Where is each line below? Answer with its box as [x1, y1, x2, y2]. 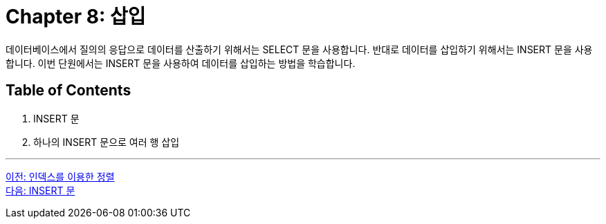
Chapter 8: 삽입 [6, 5, 146, 28]
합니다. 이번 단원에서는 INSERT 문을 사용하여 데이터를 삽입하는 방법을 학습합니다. [6, 57, 356, 69]
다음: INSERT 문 [6, 184, 75, 196]
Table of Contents [6, 82, 131, 100]
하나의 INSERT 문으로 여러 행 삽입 [33, 136, 180, 148]
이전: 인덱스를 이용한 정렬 [6, 170, 115, 183]
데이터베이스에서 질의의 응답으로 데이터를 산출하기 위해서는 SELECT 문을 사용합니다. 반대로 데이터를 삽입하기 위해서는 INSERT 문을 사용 [6, 43, 593, 55]
